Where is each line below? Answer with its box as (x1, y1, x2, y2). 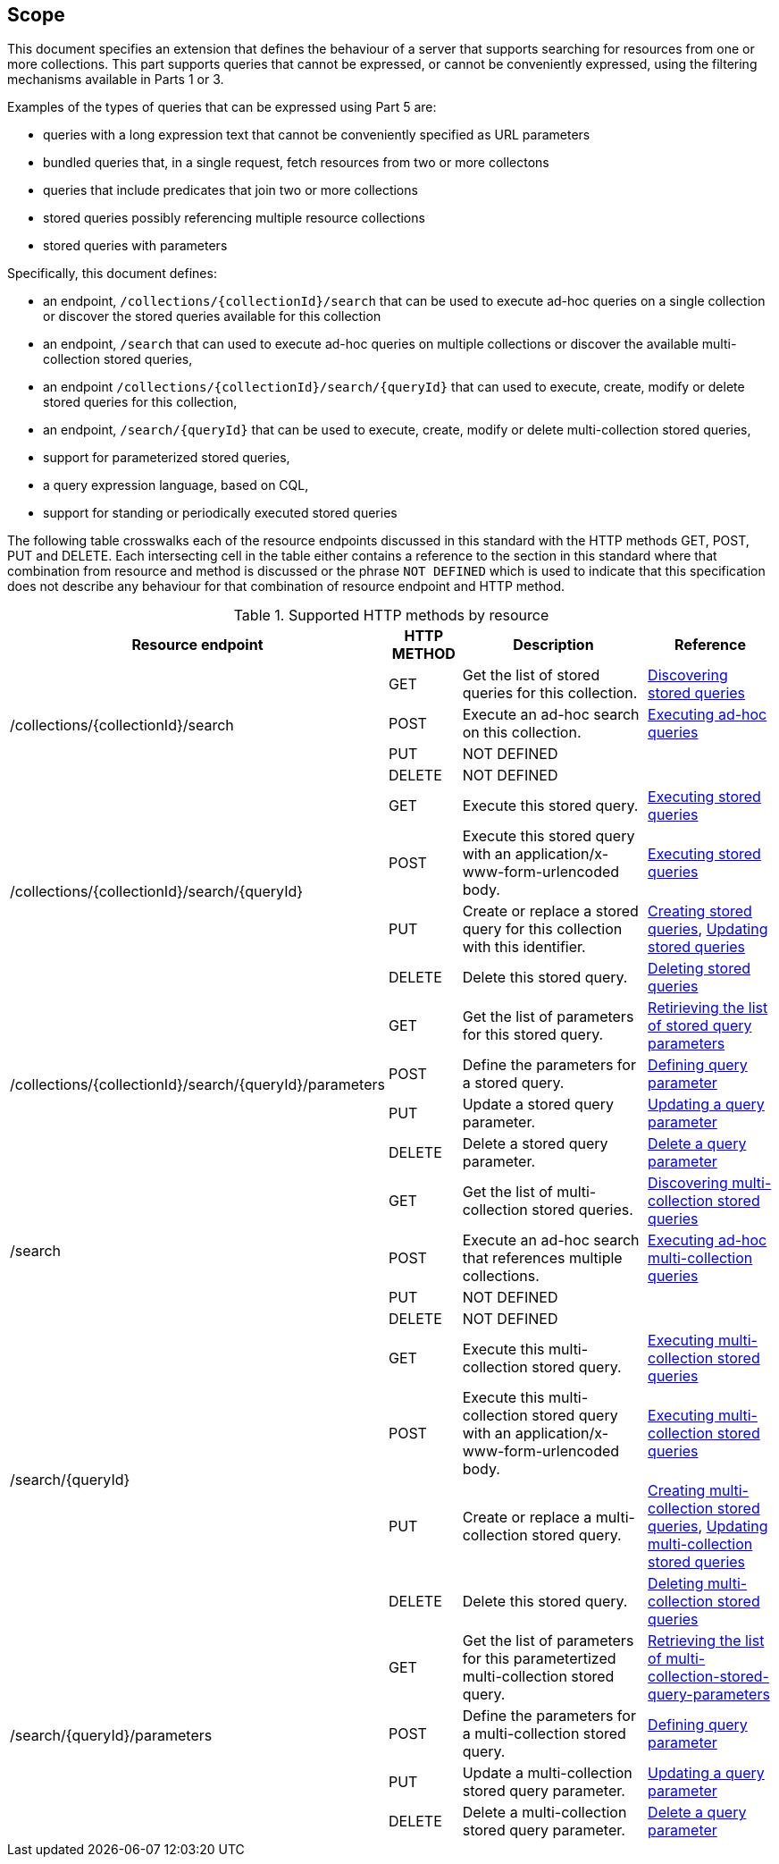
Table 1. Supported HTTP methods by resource (233, 606, 549, 625)
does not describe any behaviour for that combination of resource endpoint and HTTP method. (7, 578, 565, 595)
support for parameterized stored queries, (43, 450, 290, 466)
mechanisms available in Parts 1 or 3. (7, 72, 224, 88)
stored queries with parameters (43, 238, 228, 254)
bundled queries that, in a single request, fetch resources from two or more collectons (43, 155, 549, 171)
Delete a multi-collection (462, 1803, 627, 1822)
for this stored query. (462, 1025, 604, 1044)
